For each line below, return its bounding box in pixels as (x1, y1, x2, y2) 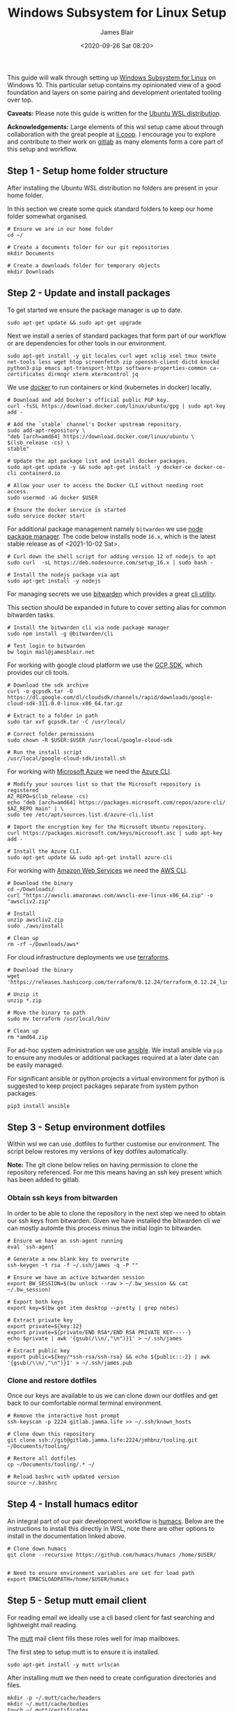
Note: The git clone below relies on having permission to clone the (7, 1160, 198, 1170)
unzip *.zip (7, 996, 42, 1004)
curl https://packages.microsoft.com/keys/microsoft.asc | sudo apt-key (7, 829, 223, 837)
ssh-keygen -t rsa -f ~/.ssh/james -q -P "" (7, 1262, 139, 1269)
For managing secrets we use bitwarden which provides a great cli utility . (7, 590, 217, 598)
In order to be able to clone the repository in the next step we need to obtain (7, 1209, 226, 1217)
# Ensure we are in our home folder (7, 225, 114, 232)
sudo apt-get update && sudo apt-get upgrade (7, 319, 141, 326)
